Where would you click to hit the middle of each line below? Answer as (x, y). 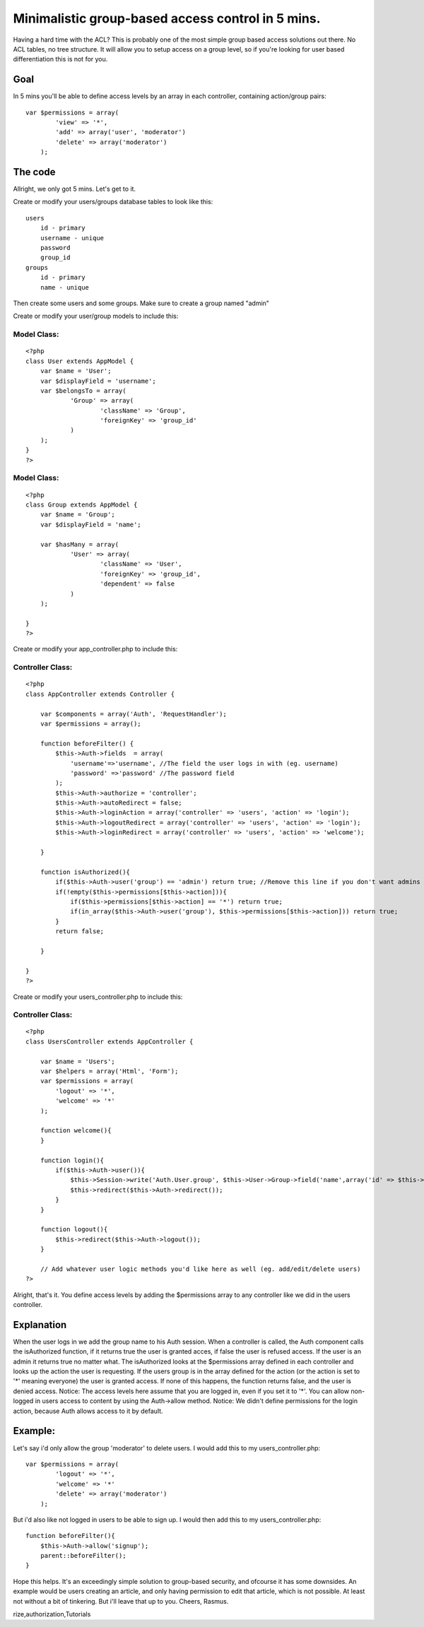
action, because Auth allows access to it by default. (88, 1411)
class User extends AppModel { (80, 361)
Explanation (40, 1325)
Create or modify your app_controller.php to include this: (95, 649)
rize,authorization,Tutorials (52, 1614)
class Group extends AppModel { (82, 504)
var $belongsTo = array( (83, 391)
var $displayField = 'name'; (90, 524)
